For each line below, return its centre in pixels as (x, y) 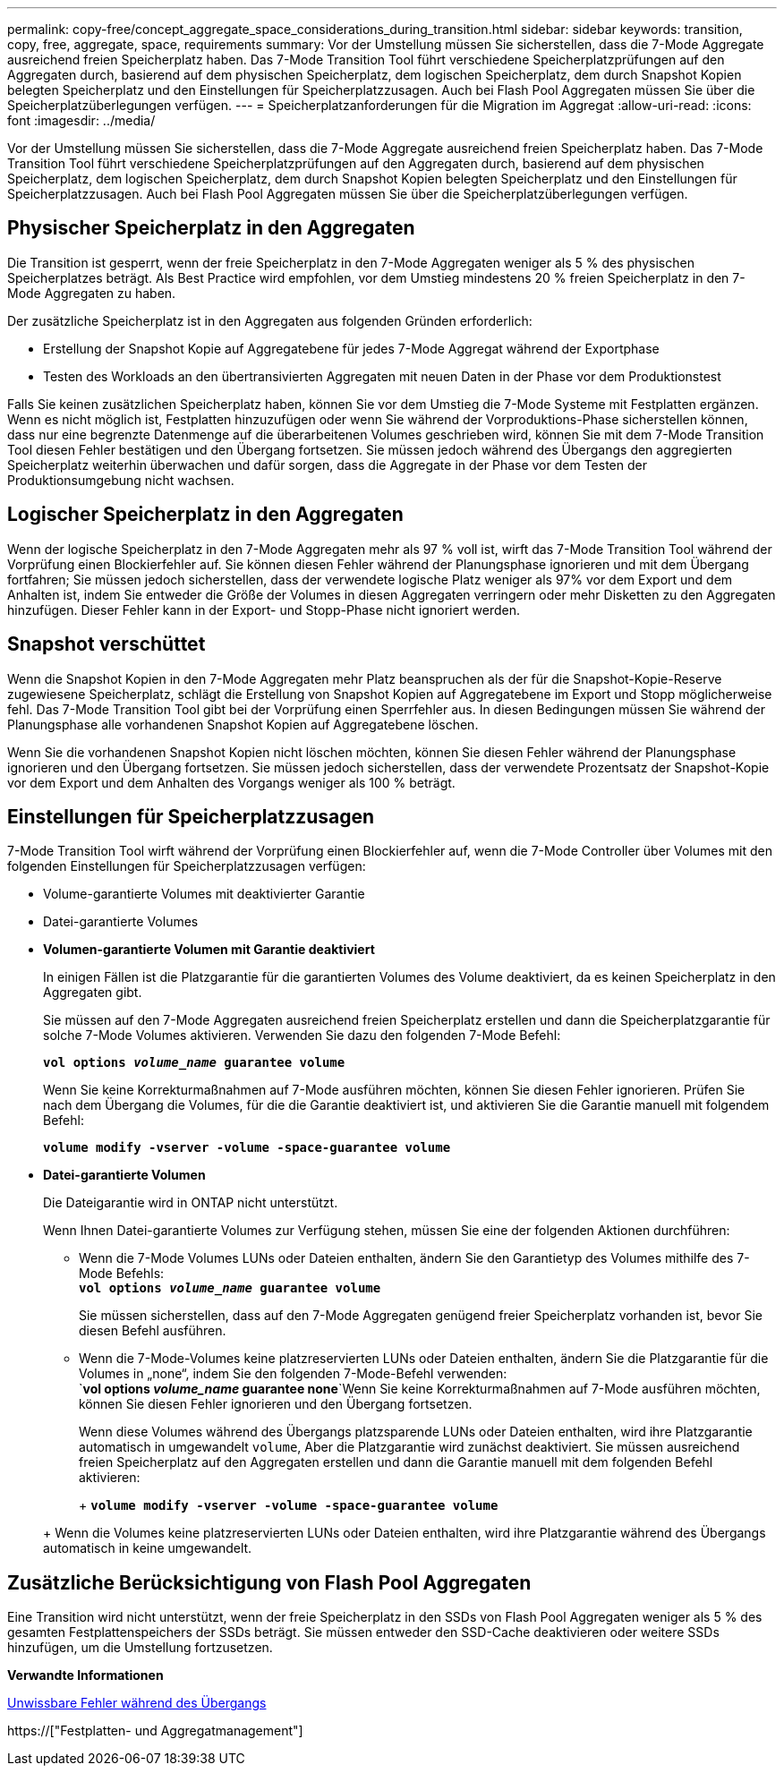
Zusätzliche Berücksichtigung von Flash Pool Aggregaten (269, 1582)
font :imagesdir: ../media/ (81, 120)
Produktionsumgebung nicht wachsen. (121, 480)
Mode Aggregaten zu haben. (92, 293)
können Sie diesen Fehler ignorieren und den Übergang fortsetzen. (276, 1404)
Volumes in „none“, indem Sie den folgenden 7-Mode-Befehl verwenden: (293, 1374)
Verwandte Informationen (85, 1675)
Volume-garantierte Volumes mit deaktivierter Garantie (204, 894)
